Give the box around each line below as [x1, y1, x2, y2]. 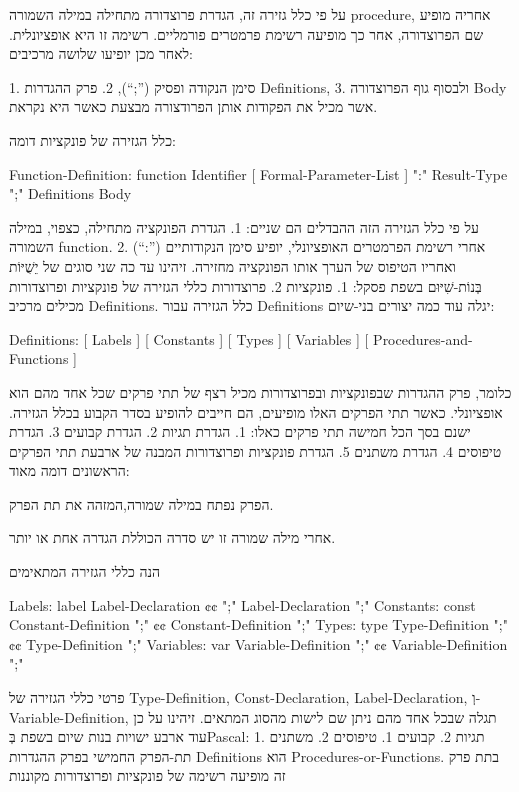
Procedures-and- [373, 328, 473, 349]
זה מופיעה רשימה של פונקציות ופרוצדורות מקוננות [9, 765, 286, 786]
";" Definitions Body [9, 183, 132, 204]
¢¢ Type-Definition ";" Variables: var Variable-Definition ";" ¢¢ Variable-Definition [9, 633, 508, 654]
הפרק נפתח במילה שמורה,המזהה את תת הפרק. [9, 493, 274, 514]
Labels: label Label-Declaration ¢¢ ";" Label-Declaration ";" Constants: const [9, 594, 476, 615]
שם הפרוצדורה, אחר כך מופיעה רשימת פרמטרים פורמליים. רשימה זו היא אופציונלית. [9, 23, 484, 44]
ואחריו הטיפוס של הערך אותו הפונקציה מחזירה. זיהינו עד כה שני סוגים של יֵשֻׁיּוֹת [9, 255, 456, 276]
